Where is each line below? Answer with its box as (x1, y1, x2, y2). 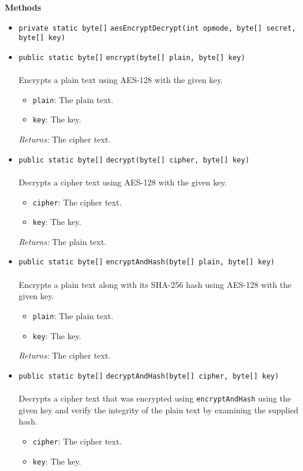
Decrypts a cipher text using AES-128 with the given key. (18, 175, 227, 188)
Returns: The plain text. (18, 235, 107, 247)
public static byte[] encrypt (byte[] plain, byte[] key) (18, 53, 245, 62)
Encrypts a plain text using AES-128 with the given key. (18, 74, 223, 86)
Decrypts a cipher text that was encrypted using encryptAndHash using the (18, 392, 291, 404)
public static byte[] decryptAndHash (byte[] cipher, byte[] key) (18, 372, 279, 380)
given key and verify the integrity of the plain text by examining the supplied (18, 403, 299, 416)
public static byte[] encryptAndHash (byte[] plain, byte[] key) (18, 258, 275, 267)
